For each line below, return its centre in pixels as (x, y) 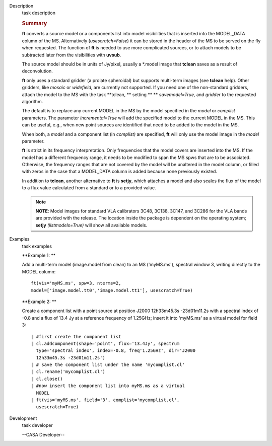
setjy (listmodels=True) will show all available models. (91, 225)
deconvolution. (37, 71)
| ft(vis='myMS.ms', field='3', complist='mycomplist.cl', (105, 400)
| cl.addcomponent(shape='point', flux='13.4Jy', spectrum (105, 343)
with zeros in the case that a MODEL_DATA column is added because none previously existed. (120, 172)
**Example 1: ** (39, 255)
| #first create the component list (76, 337)
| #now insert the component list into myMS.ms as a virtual (108, 386)
